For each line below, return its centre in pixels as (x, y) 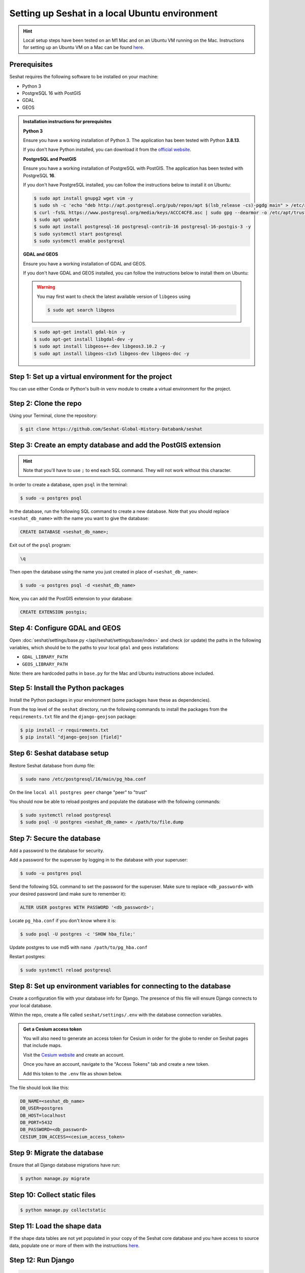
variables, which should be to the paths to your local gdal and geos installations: (95, 647)
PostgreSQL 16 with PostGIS (52, 93)
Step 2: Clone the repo (45, 403)
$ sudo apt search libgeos (81, 310)
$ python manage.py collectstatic (63, 1210)
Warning (46, 287)
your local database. (31, 1005)
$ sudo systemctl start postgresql (78, 234)
